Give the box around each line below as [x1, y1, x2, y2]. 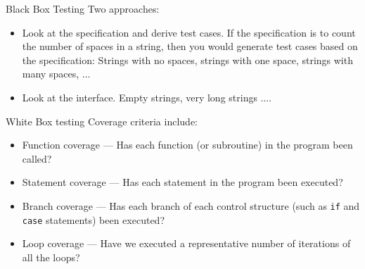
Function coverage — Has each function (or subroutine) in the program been [22, 137, 353, 152]
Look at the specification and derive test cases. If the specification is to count [22, 25, 356, 39]
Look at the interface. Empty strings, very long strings [22, 89, 257, 104]
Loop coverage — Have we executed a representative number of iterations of [22, 236, 351, 251]
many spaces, [22, 66, 79, 81]
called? [22, 151, 52, 165]
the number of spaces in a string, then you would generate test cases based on [22, 39, 358, 54]
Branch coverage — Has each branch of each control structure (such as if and [22, 198, 360, 213]
